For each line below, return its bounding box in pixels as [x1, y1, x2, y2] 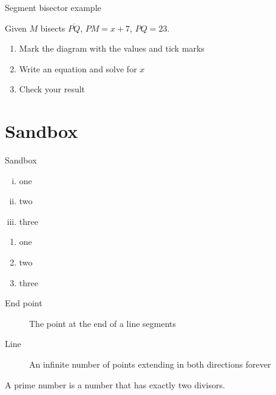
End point [5, 297, 42, 309]
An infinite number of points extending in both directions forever [29, 358, 271, 371]
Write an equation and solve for [19, 62, 137, 75]
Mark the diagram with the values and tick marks [19, 42, 204, 55]
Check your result [19, 83, 86, 95]
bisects [40, 21, 66, 34]
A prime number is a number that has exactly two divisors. [5, 378, 225, 391]
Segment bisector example [5, 1, 101, 13]
